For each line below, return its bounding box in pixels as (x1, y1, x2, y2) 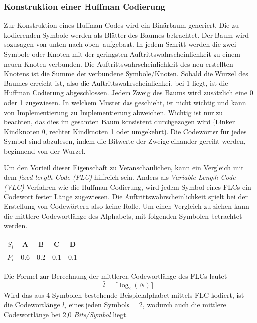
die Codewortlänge (4, 299, 60, 310)
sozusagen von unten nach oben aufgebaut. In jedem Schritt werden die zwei (4, 39, 236, 49)
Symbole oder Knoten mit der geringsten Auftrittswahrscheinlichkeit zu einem (4, 49, 240, 59)
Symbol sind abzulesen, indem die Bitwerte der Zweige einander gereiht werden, (4, 136, 246, 146)
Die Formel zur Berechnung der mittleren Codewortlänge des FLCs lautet (4, 271, 227, 281)
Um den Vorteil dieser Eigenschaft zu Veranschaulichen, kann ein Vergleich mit (4, 162, 244, 172)
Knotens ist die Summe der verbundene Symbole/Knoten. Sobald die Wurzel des (4, 68, 248, 79)
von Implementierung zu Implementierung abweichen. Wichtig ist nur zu (4, 107, 223, 117)
